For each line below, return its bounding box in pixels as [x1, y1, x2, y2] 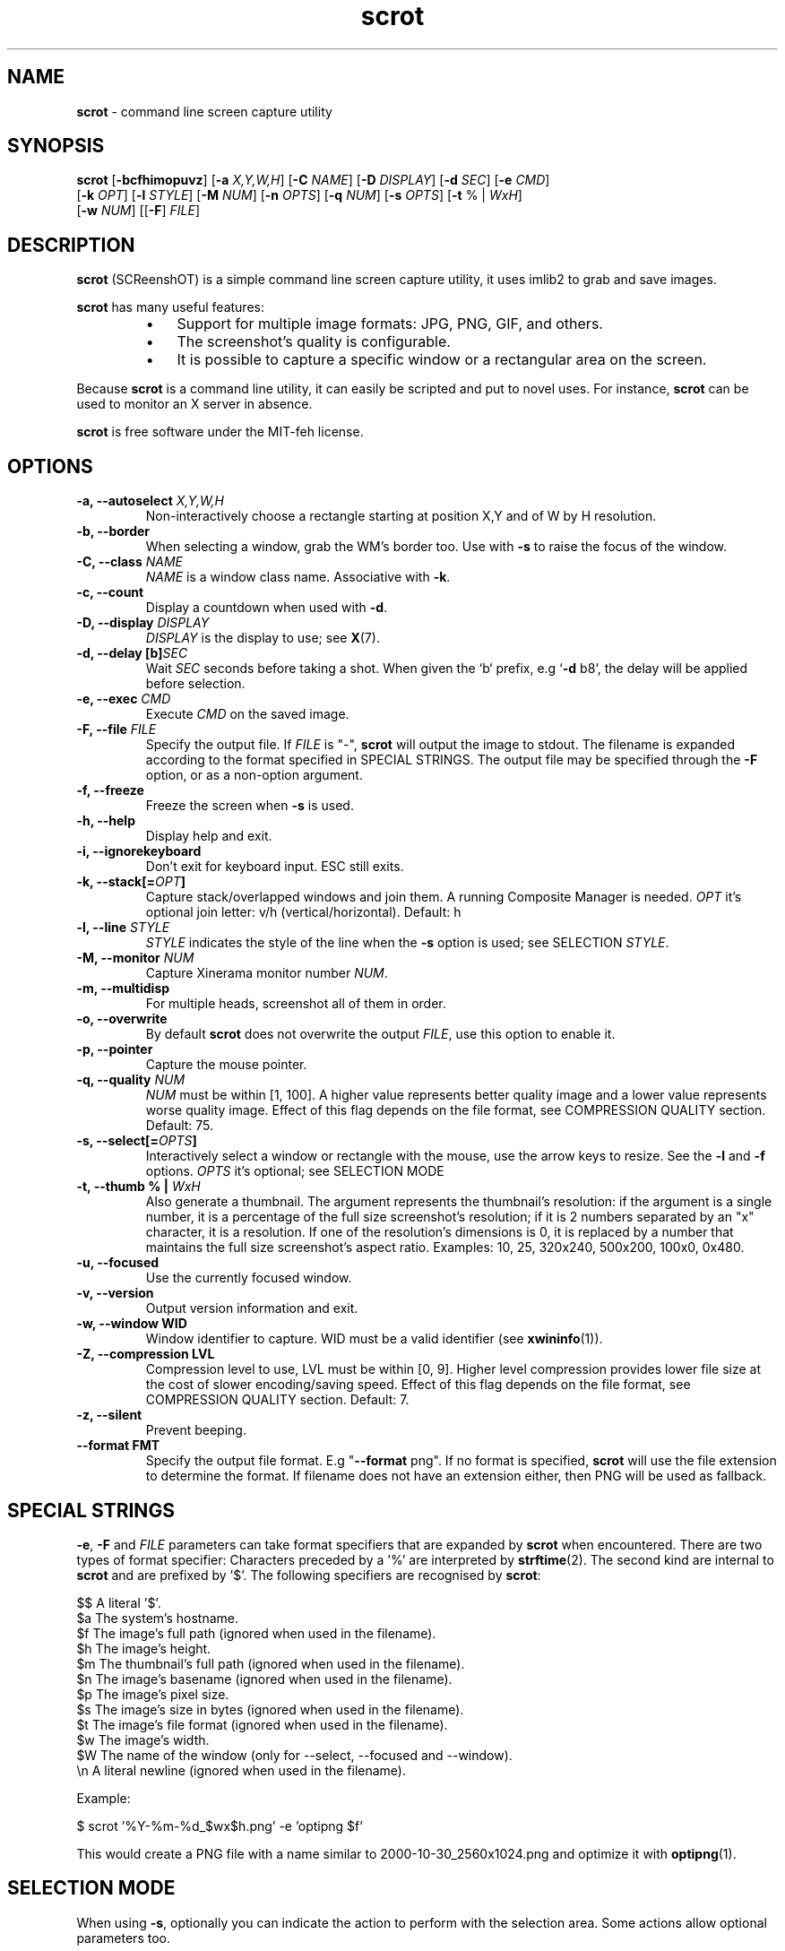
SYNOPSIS [7, 134, 105, 158]
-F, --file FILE [76, 721, 157, 738]
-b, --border [76, 523, 151, 540]
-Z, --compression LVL [76, 1346, 215, 1362]
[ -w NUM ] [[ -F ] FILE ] [76, 203, 201, 219]
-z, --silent [76, 1407, 142, 1423]
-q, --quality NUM [76, 1072, 185, 1088]
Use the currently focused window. [145, 1270, 352, 1286]
